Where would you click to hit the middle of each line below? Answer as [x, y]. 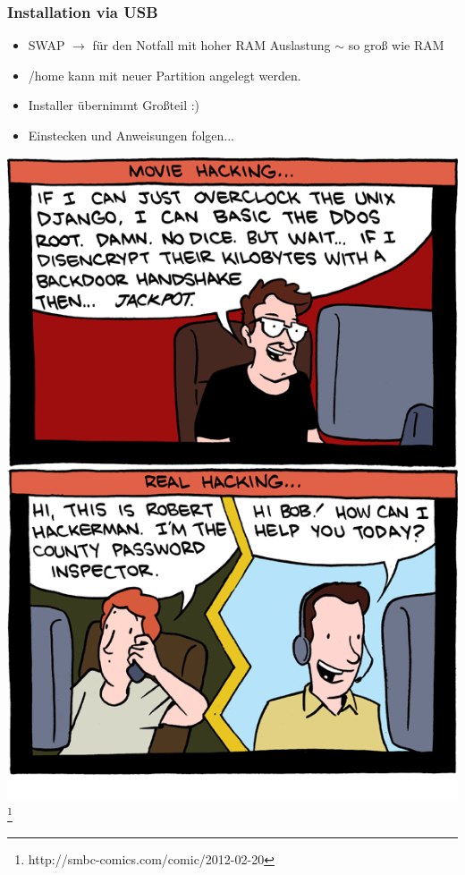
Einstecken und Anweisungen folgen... [131, 135]
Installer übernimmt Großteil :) [114, 105]
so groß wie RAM [396, 45]
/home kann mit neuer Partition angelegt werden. [165, 75]
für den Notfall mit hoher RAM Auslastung [211, 45]
